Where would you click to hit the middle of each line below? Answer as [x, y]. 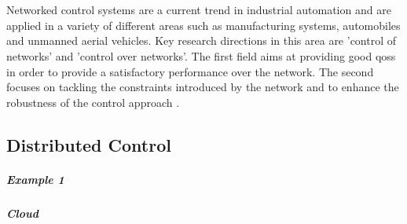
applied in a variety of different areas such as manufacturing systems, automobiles [203, 25]
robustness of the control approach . [93, 102]
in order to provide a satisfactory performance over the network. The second [190, 71]
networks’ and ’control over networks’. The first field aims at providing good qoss [201, 55]
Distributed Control [89, 144]
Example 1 [35, 179]
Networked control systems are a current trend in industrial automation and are [199, 10]
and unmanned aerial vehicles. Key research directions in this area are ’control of [202, 40]
